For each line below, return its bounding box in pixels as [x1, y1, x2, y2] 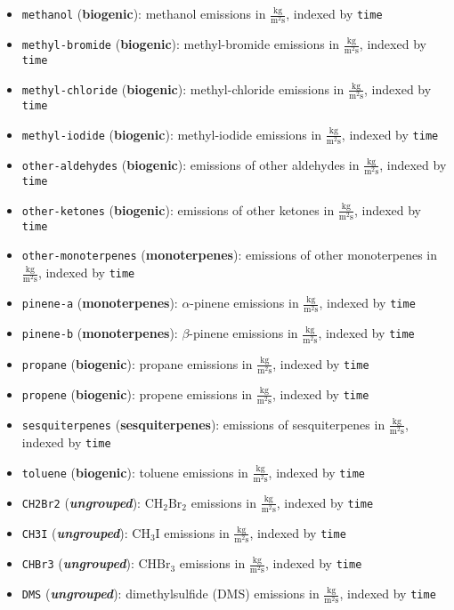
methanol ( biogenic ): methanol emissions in [21, 4, 266, 22]
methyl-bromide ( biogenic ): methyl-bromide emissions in [21, 35, 340, 53]
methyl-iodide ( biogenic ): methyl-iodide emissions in [21, 124, 322, 143]
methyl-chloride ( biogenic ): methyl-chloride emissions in [21, 79, 345, 98]
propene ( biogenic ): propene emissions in [21, 384, 253, 403]
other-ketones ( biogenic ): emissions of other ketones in [21, 200, 335, 219]
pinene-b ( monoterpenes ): [21, 324, 178, 342]
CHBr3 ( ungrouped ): [21, 554, 134, 573]
